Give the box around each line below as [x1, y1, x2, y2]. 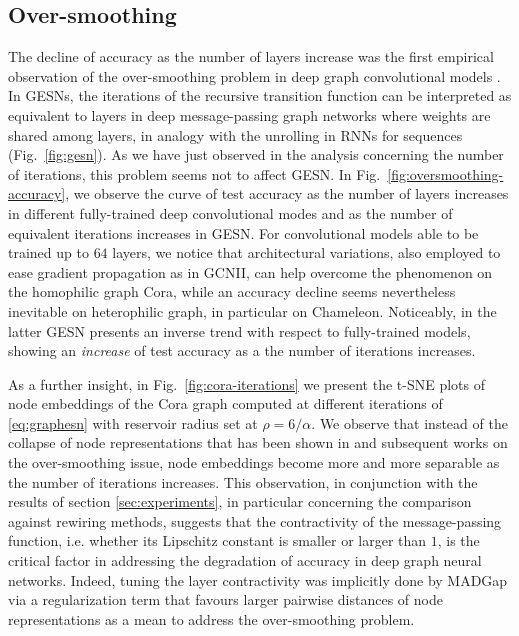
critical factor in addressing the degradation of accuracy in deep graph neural [8, 550, 482, 571]
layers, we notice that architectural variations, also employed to [112, 242, 501, 263]
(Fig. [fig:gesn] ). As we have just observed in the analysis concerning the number [8, 144, 504, 165]
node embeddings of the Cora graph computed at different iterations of [8, 393, 443, 414]
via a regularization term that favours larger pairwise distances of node [8, 589, 443, 610]
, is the [437, 530, 480, 551]
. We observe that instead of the [311, 412, 508, 433]
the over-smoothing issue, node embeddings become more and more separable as [8, 452, 500, 473]
